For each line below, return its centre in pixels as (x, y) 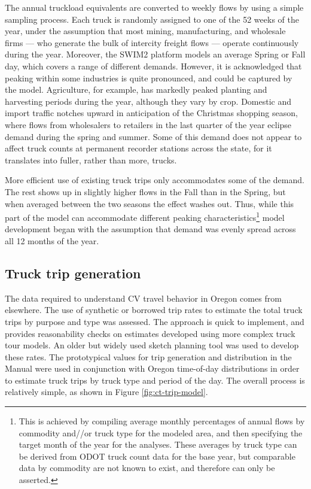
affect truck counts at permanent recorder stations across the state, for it (138, 148)
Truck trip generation (73, 273)
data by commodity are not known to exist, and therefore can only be (147, 468)
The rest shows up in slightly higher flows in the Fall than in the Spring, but (145, 191)
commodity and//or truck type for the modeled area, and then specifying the (161, 432)
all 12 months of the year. (52, 240)
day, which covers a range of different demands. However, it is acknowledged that (153, 66)
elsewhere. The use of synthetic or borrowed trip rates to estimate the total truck (154, 310)
